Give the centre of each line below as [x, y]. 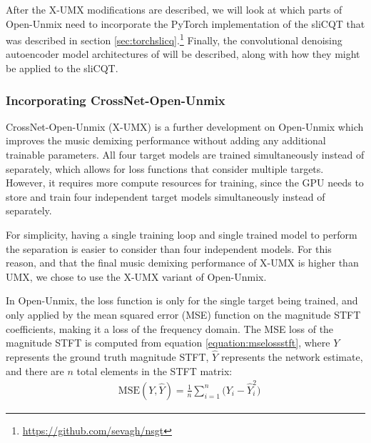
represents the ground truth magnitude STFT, [107, 356]
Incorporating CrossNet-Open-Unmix [116, 100]
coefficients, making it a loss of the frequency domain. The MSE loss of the [170, 328]
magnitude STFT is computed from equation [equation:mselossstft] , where [168, 343]
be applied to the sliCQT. [62, 68]
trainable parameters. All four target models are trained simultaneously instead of [185, 155]
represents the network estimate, [292, 356]
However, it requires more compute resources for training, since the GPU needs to [185, 183]
